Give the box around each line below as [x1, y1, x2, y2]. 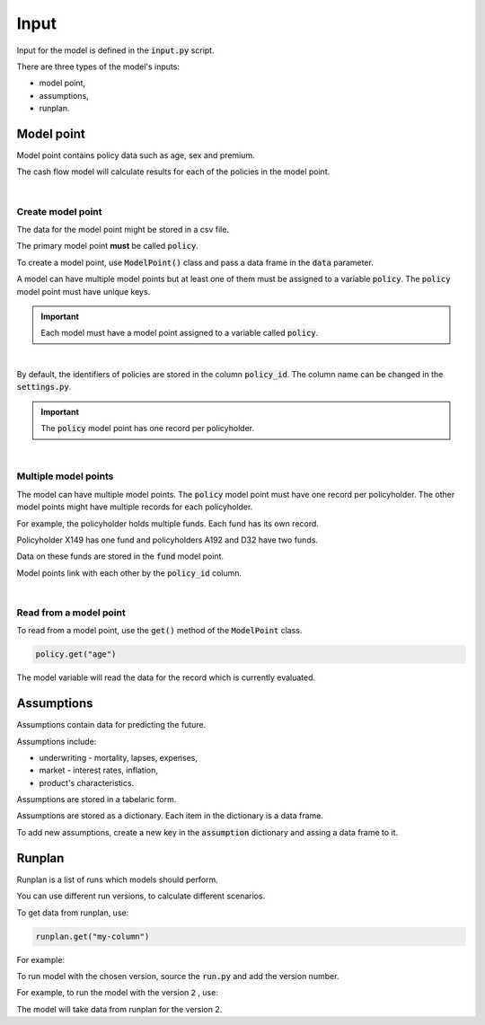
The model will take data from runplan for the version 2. [16, 1003, 223, 1014]
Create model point [16, 205, 102, 217]
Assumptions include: [16, 736, 97, 747]
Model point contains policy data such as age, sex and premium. [16, 150, 255, 161]
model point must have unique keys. [16, 286, 151, 296]
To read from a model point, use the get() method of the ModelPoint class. [16, 625, 303, 636]
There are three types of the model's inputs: [16, 61, 180, 72]
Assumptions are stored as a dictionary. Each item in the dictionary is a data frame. [16, 810, 323, 821]
